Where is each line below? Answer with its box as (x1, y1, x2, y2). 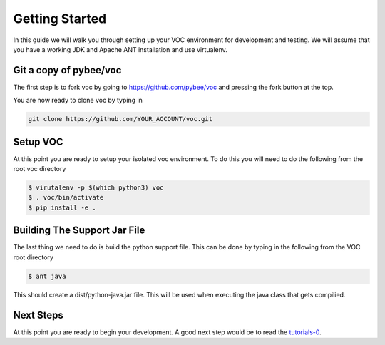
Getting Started (13, 11, 107, 26)
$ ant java (28, 272, 66, 280)
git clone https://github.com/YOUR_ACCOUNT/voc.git (28, 115, 213, 123)
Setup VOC (13, 135, 63, 148)
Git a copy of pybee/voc (13, 64, 122, 76)
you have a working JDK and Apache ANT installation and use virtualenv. (13, 45, 228, 53)
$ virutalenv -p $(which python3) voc (28, 184, 164, 192)
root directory (13, 253, 53, 262)
